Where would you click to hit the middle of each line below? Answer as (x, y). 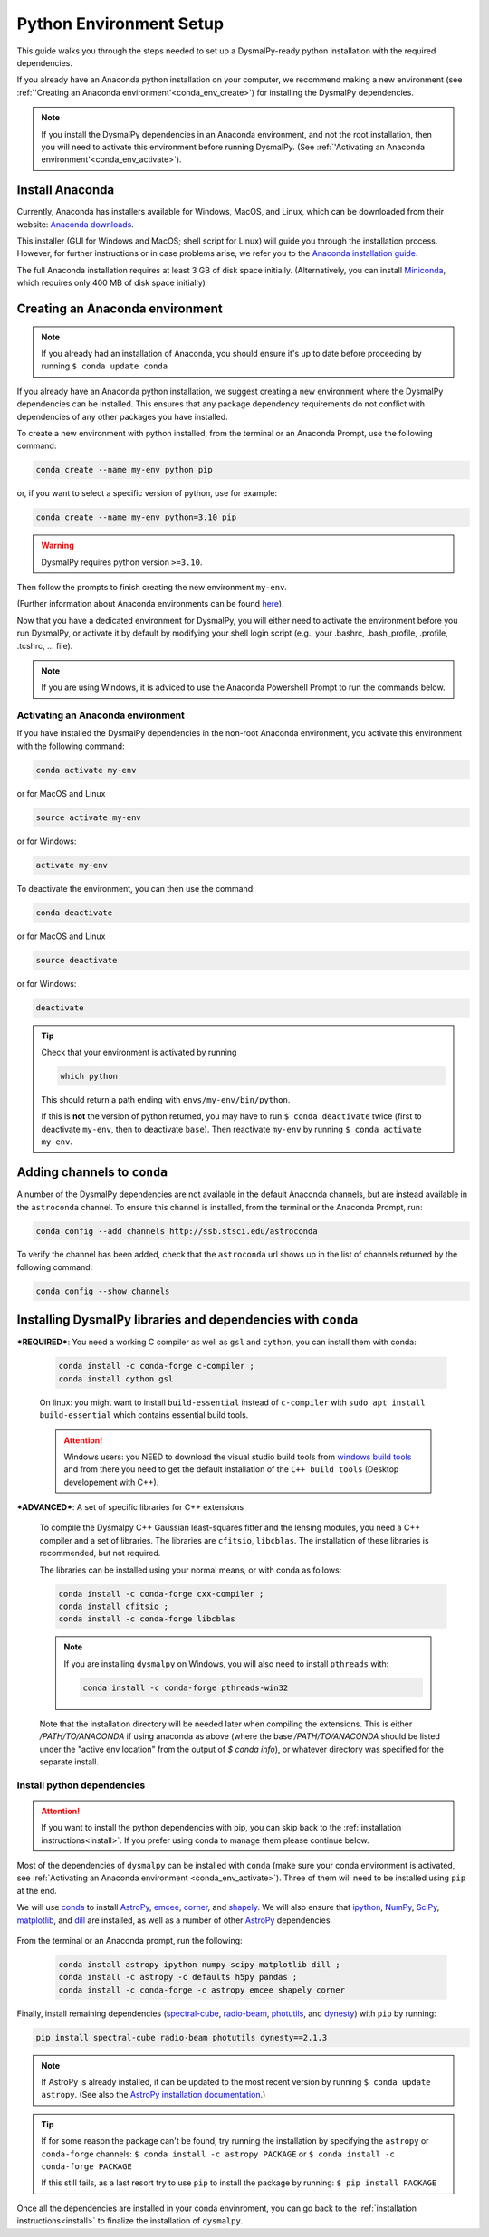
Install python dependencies (81, 1785)
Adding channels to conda (92, 1172)
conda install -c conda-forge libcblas (147, 1619)
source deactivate (77, 960)
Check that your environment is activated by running (139, 1052)
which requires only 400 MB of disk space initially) (111, 283)
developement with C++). (111, 1482)
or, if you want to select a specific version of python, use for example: (147, 493)
